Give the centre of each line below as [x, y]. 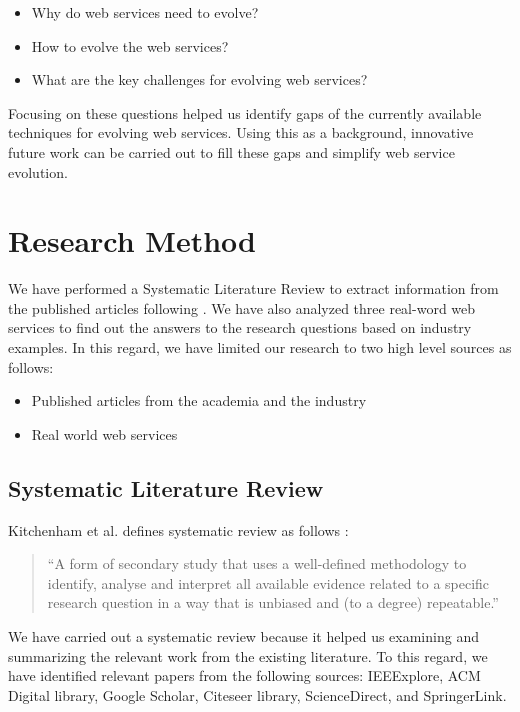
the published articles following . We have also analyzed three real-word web [242, 307]
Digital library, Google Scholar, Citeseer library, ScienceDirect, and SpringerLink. [257, 694]
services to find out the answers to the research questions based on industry [240, 327]
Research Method [132, 240]
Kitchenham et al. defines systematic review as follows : [178, 529]
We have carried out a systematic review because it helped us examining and [243, 636]
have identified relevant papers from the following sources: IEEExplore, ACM [244, 675]
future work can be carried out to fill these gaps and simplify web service [231, 151]
